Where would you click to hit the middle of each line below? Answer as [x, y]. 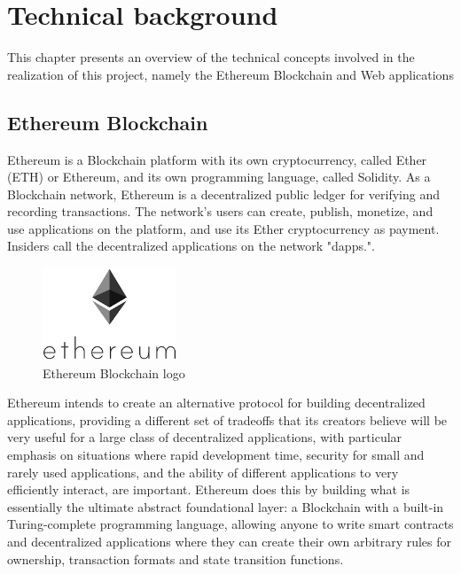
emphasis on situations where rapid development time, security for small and [216, 454]
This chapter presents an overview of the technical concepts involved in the [211, 57]
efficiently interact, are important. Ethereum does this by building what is [209, 489]
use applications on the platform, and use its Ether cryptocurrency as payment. [223, 228]
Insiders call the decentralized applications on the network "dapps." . [191, 246]
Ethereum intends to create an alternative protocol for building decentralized [216, 403]
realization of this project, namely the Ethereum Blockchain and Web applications [230, 74]
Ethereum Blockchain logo [114, 372]
